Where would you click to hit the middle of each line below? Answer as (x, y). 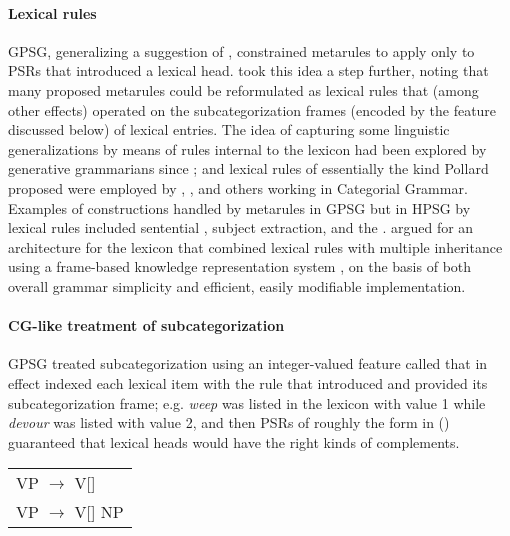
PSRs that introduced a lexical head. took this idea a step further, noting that (248, 70)
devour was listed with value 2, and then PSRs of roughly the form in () (229, 422)
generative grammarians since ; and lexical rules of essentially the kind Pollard (248, 168)
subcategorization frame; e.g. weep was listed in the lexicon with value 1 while (247, 402)
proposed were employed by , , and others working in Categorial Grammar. (238, 187)
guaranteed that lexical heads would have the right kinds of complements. (234, 441)
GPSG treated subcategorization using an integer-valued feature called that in (248, 363)
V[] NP (99, 512)
